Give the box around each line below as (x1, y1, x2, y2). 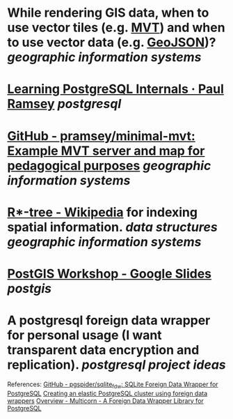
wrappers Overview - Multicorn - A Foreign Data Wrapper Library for (7, 396, 204, 405)
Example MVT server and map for (7, 143, 205, 158)
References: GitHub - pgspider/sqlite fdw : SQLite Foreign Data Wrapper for (7, 380, 218, 390)
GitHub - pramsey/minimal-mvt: (7, 128, 196, 144)
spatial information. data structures (7, 219, 218, 235)
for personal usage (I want (7, 328, 162, 343)
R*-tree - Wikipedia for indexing (7, 204, 198, 220)
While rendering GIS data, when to (7, 5, 209, 21)
